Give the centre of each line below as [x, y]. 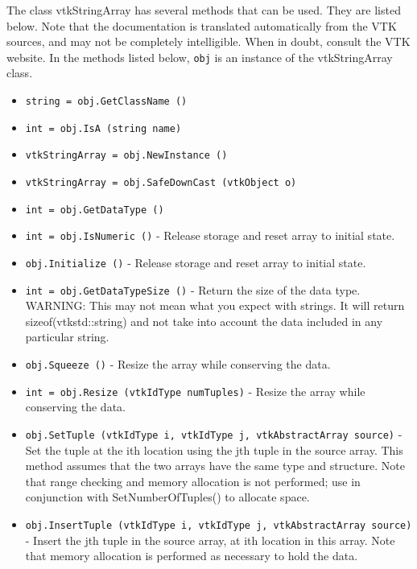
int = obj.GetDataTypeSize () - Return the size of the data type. [193, 289]
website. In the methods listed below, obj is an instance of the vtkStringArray [200, 57]
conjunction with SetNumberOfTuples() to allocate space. [167, 497]
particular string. [67, 337]
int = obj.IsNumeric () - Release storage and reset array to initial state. [210, 235]
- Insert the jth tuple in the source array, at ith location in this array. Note [210, 540]
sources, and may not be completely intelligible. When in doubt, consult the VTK [208, 41]
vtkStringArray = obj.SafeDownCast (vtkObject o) [161, 183]
